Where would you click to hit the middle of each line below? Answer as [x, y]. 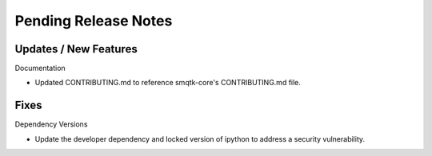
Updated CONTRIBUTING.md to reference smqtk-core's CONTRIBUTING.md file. [168, 83]
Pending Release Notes [94, 21]
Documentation [40, 68]
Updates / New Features [76, 49]
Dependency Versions [51, 124]
